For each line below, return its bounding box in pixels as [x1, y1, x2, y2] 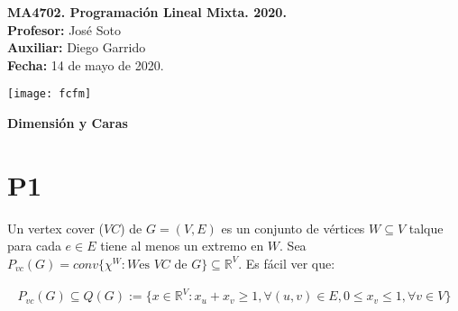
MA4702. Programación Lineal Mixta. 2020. [7, 3, 287, 21]
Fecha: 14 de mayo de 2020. [7, 55, 164, 74]
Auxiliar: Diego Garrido [7, 38, 146, 57]
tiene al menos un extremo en [100, 236, 264, 255]
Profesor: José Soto [7, 20, 121, 39]
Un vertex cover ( [7, 218, 105, 237]
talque [408, 218, 444, 237]
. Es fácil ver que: [238, 253, 335, 272]
